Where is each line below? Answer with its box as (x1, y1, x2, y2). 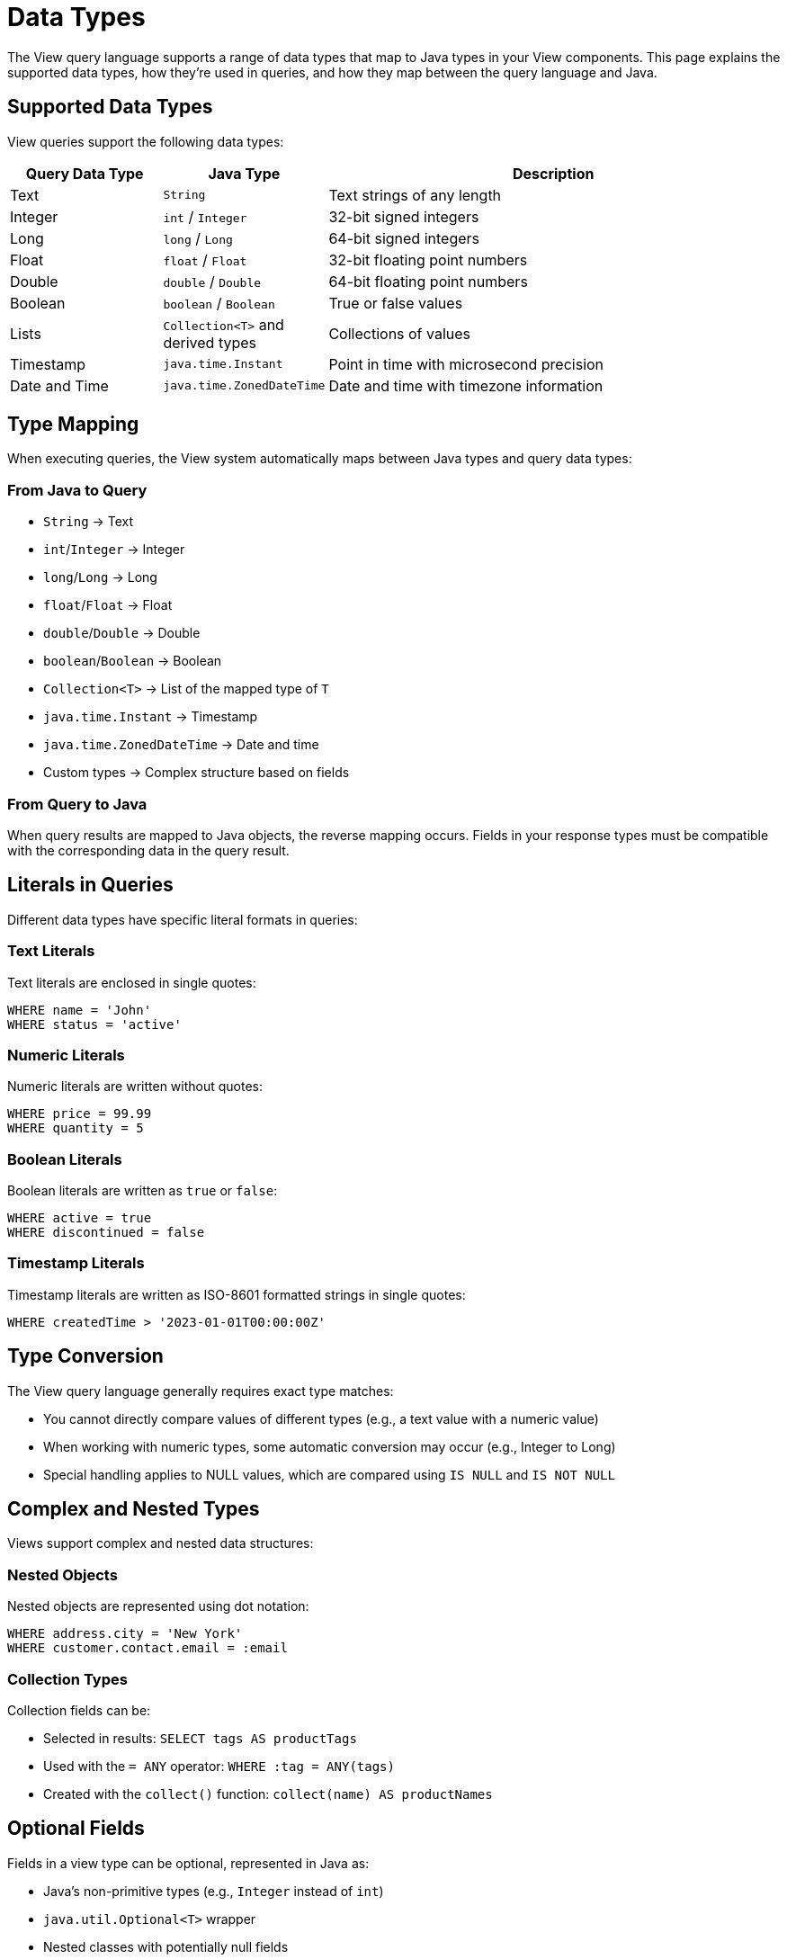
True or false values (328, 293, 463, 312)
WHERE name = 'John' (7, 1002, 152, 1017)
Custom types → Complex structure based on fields (43, 765, 350, 781)
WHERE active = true (7, 1211, 152, 1226)
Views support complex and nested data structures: (7, 1535, 314, 1552)
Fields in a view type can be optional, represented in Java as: (7, 1855, 370, 1871)
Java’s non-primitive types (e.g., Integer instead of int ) (43, 1883, 384, 1899)
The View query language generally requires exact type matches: (7, 1382, 394, 1399)
